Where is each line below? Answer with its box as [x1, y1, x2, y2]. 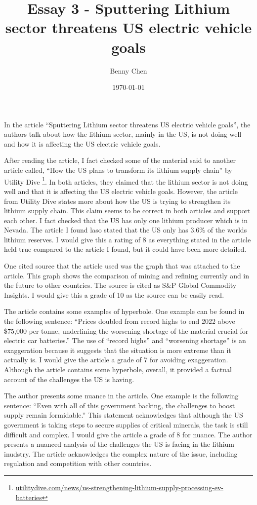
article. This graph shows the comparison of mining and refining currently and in [4, 270, 250, 280]
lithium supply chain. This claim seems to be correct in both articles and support [4, 205, 251, 216]
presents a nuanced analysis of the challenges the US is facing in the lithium [4, 439, 234, 449]
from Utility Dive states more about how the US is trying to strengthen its [4, 195, 231, 206]
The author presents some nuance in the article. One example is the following [4, 390, 239, 401]
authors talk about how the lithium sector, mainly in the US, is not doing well [4, 129, 242, 139]
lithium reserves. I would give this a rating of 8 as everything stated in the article [4, 234, 251, 244]
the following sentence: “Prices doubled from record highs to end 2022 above [4, 316, 235, 326]
